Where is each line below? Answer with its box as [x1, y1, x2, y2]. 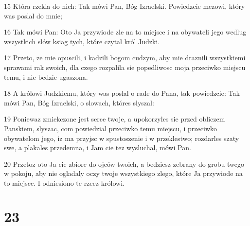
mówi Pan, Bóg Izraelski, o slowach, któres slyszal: [4, 97, 154, 107]
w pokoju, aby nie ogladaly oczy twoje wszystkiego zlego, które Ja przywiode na [4, 168, 243, 178]
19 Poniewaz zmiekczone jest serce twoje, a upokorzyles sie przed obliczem [4, 114, 225, 124]
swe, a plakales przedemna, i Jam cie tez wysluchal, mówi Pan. [4, 142, 191, 153]
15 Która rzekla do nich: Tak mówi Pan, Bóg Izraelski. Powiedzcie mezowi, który [4, 1, 245, 11]
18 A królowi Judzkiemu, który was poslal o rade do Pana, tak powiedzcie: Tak [4, 88, 240, 98]
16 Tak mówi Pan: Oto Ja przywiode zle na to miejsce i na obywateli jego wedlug [4, 27, 247, 37]
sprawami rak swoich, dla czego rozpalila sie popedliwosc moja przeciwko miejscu [4, 62, 246, 72]
